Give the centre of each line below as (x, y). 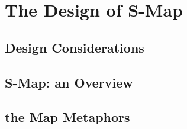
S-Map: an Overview (69, 82)
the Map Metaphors (67, 117)
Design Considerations (75, 47)
